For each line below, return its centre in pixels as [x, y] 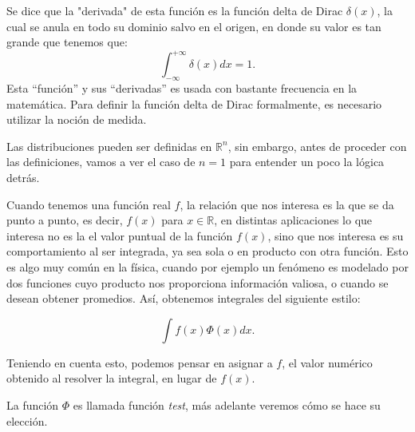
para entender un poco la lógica [307, 162]
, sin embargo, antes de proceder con [317, 146]
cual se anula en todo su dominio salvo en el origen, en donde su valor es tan [194, 26]
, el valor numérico [327, 362]
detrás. [23, 178]
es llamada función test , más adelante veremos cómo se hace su [227, 404]
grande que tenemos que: [67, 42]
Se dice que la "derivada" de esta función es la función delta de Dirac [175, 10]
